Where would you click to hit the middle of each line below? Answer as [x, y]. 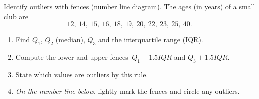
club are [16, 16]
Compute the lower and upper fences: [73, 56]
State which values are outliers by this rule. [82, 74]
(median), [70, 40]
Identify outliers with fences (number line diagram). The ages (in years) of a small [129, 6]
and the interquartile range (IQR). [151, 40]
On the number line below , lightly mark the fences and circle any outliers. [128, 91]
